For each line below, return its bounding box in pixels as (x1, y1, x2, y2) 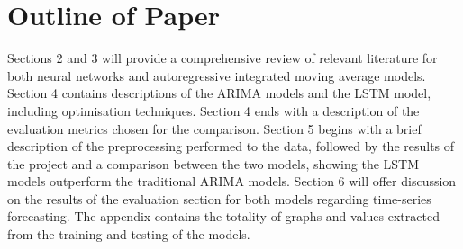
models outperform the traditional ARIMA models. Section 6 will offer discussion (7, 172, 457, 191)
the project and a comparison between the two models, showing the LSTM (7, 154, 420, 173)
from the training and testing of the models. (7, 225, 250, 244)
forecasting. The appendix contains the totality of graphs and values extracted (7, 207, 440, 226)
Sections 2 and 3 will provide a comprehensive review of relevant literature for (7, 49, 438, 67)
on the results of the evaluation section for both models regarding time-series (7, 189, 431, 208)
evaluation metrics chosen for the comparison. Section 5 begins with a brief (7, 119, 422, 138)
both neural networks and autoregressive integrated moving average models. (7, 66, 426, 84)
